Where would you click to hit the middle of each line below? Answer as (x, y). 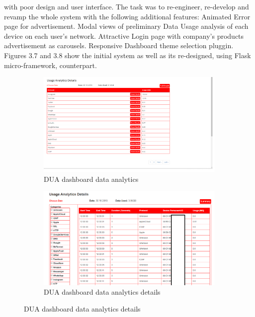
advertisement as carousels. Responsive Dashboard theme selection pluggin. (119, 45)
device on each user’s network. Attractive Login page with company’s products (124, 36)
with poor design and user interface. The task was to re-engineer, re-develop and (127, 6)
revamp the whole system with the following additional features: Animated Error (127, 16)
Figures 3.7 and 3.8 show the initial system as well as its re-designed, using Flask (127, 55)
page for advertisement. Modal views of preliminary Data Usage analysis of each (126, 26)
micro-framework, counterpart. (50, 65)
